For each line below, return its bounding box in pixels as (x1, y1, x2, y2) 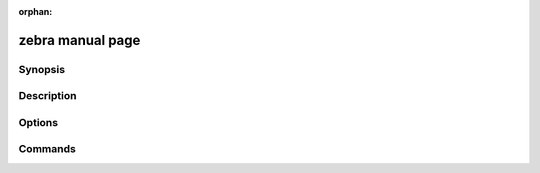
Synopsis (18, 62, 65, 76)
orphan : (18, 6, 53, 17)
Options (18, 115, 59, 129)
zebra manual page (18, 31, 141, 49)
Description (18, 89, 77, 103)
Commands (18, 142, 77, 156)
